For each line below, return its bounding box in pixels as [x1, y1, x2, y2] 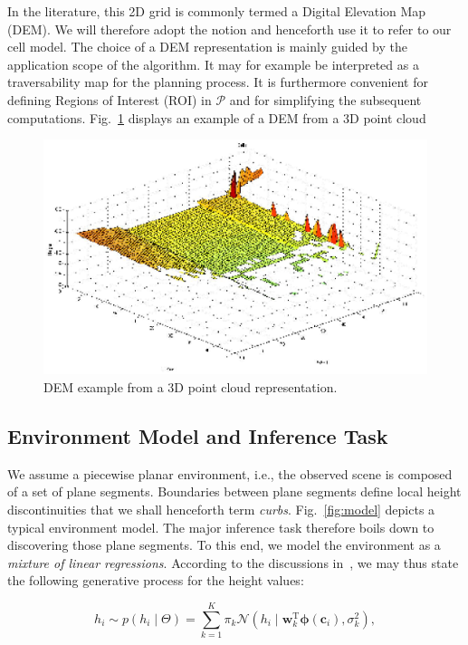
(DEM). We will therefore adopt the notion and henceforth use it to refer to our [7, 19, 452, 38]
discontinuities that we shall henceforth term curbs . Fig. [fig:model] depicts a [7, 499, 435, 518]
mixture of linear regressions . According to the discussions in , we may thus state [7, 553, 459, 572]
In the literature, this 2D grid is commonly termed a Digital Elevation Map [7, 2, 426, 20]
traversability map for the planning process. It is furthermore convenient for [7, 72, 428, 91]
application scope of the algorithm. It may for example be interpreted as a [7, 54, 419, 73]
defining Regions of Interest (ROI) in [7, 90, 212, 109]
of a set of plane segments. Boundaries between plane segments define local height [7, 482, 462, 501]
